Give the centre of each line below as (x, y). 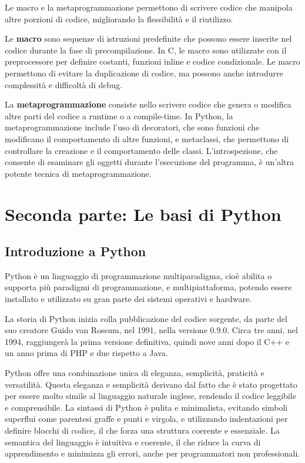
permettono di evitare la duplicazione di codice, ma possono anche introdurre (144, 73)
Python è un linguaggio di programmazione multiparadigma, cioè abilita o (138, 275)
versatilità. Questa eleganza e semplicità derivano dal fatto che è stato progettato (151, 384)
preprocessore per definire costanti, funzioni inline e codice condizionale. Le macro (152, 61)
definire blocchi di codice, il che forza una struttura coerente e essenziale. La (142, 430)
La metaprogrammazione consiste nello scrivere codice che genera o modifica (148, 104)
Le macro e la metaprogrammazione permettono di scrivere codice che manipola (149, 7)
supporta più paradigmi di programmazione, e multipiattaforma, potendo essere (148, 287)
